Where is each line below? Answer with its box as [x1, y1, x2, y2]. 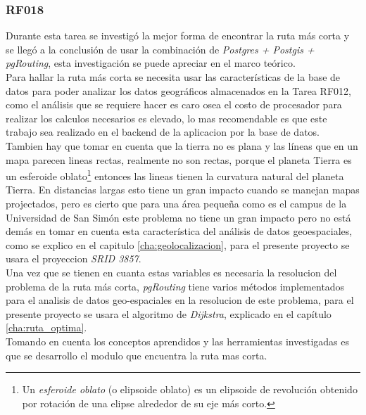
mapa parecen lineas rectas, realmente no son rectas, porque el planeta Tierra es [6, 152, 352, 167]
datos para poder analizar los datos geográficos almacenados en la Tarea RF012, [6, 83, 351, 98]
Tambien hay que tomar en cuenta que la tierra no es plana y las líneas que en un [6, 138, 358, 153]
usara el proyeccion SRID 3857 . [6, 251, 141, 266]
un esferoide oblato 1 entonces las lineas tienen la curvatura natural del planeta [6, 167, 344, 183]
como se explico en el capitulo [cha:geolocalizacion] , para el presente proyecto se [6, 237, 350, 252]
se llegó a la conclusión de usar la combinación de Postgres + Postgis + [6, 41, 315, 56]
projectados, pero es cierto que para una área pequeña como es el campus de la [6, 196, 347, 210]
